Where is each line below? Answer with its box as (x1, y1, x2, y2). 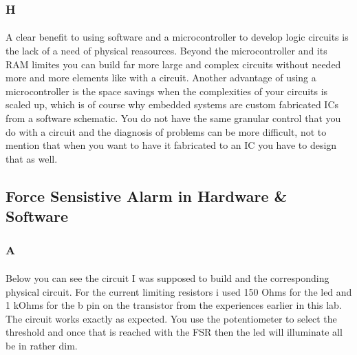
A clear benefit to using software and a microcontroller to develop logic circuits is (6, 30, 349, 44)
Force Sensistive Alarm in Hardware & (6, 185, 288, 206)
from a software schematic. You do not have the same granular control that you (6, 111, 341, 125)
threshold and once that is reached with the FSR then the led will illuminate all (6, 325, 343, 339)
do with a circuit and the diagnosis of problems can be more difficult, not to (6, 124, 327, 139)
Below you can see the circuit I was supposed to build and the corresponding (6, 270, 329, 285)
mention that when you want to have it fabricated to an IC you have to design (6, 138, 337, 152)
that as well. (6, 151, 58, 165)
